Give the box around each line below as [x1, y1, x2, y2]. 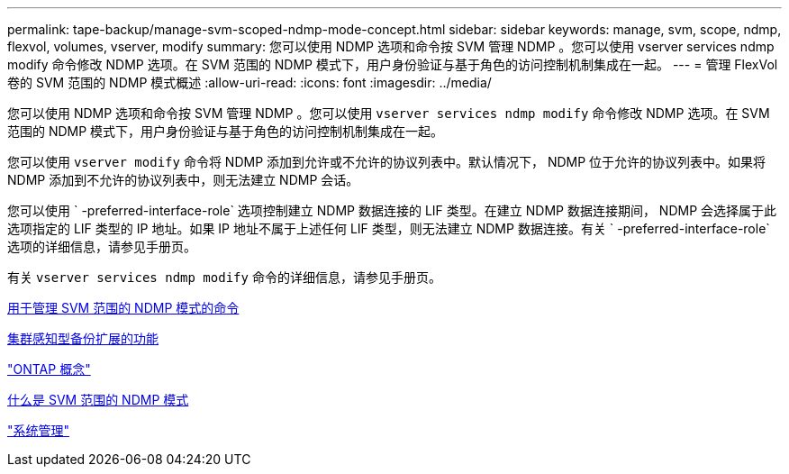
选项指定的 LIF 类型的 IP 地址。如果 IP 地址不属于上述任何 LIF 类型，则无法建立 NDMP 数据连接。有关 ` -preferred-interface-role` [7, 221, 770, 236]
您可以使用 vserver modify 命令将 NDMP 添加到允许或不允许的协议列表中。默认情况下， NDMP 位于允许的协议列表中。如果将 [7, 154, 766, 169]
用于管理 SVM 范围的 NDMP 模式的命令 [7, 300, 240, 315]
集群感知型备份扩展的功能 [7, 331, 159, 346]
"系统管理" [7, 423, 70, 438]
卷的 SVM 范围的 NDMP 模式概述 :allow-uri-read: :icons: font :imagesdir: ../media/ [7, 75, 492, 90]
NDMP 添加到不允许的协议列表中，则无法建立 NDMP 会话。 [7, 172, 359, 187]
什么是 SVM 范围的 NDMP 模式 [7, 392, 189, 407]
